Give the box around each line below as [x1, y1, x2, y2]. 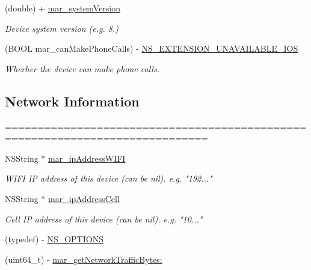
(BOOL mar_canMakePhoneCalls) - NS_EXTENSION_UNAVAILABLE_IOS [5, 42, 298, 55]
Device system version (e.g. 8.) [5, 22, 119, 34]
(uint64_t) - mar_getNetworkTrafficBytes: [5, 253, 162, 265]
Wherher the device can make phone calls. [5, 62, 159, 75]
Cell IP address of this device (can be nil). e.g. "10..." [5, 212, 203, 225]
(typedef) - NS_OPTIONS [5, 233, 103, 245]
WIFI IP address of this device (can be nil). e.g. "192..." [5, 172, 212, 185]
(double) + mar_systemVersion [5, 2, 121, 14]
